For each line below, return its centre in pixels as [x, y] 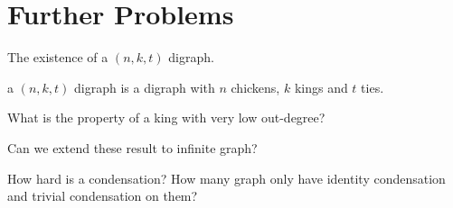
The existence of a [58, 57]
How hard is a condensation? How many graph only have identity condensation [226, 178]
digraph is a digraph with [145, 87]
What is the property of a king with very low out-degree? [166, 118]
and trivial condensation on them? [103, 196]
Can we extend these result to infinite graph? [132, 147]
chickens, [255, 87]
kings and [321, 87]
